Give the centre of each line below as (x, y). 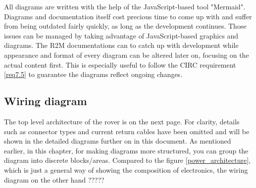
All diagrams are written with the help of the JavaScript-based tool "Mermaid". (125, 6)
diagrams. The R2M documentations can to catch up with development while (121, 45)
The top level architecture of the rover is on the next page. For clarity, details (122, 121)
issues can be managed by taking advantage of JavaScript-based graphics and (121, 35)
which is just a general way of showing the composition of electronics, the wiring (126, 169)
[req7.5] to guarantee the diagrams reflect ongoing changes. (93, 74)
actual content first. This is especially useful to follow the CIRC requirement (120, 64)
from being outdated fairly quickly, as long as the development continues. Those (125, 26)
